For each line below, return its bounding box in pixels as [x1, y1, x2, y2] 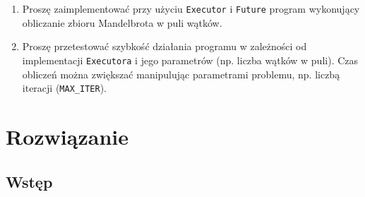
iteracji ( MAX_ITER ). [22, 80, 107, 95]
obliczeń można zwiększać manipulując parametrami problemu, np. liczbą [22, 66, 340, 81]
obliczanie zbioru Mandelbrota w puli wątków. [22, 15, 222, 30]
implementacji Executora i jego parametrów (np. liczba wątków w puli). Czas [22, 52, 359, 67]
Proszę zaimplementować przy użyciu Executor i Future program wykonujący [22, 1, 360, 16]
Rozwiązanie [6, 121, 128, 150]
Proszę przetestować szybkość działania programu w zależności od [22, 39, 307, 54]
